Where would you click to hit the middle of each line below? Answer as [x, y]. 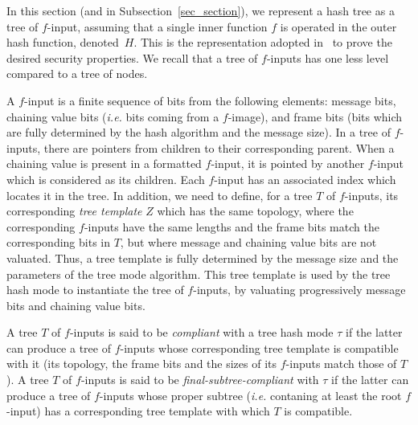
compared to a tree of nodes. [77, 74]
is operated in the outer [338, 26]
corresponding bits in [58, 242]
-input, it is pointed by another [288, 163]
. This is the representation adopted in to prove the [263, 42]
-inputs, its [371, 195]
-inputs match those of [341, 364]
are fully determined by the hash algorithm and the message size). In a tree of [199, 132]
